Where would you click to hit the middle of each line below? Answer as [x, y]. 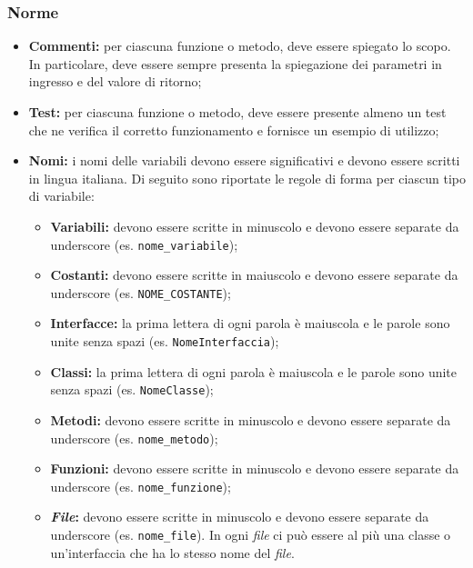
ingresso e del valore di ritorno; [115, 81]
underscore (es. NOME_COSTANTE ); [141, 292]
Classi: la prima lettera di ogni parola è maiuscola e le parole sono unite [254, 371]
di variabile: [61, 196]
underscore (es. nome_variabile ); [144, 244]
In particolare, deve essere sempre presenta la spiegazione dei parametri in [235, 63]
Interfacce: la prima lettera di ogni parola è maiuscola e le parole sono [250, 323]
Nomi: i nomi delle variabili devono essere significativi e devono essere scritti [244, 160]
